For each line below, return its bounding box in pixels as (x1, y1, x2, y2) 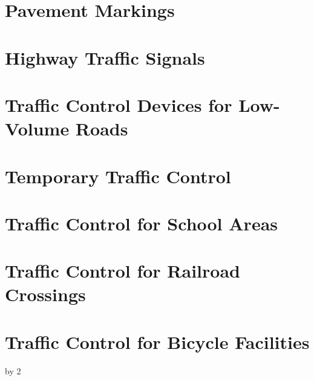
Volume (5, 116, 70, 141)
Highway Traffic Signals (5, 45, 205, 70)
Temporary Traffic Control (5, 163, 231, 188)
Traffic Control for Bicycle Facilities (5, 329, 310, 354)
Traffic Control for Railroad (5, 258, 240, 283)
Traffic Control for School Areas (5, 210, 278, 235)
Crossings (5, 282, 86, 307)
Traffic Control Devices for (5, 92, 232, 117)
